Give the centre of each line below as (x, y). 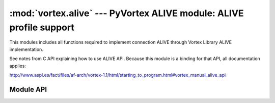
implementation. (26, 49)
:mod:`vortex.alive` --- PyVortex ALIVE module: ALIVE (127, 13)
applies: (18, 66)
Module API (28, 89)
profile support (42, 27)
